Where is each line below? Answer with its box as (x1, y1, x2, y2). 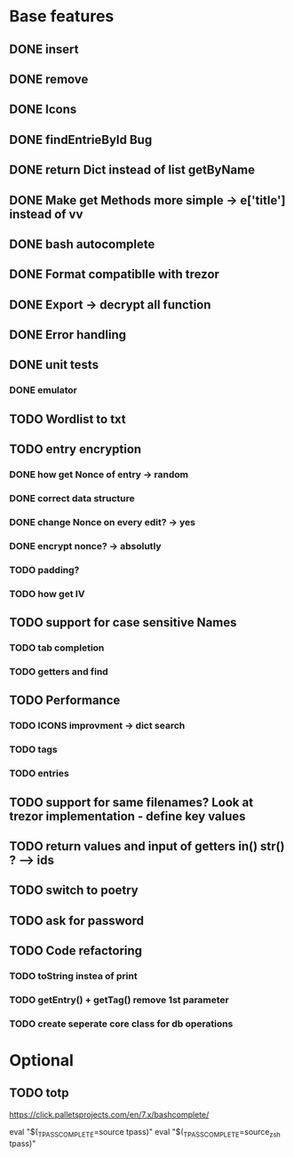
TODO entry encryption (9, 442, 142, 457)
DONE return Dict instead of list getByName (9, 163, 256, 178)
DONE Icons (9, 102, 77, 117)
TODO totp (9, 1086, 69, 1101)
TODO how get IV (9, 587, 85, 600)
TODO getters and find (9, 665, 108, 677)
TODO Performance (9, 693, 121, 708)
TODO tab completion (9, 642, 105, 654)
